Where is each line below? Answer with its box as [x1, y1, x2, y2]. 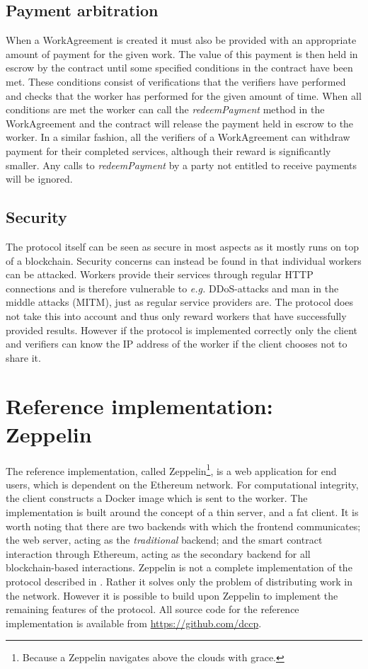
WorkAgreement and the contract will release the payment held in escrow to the [6, 115, 354, 130]
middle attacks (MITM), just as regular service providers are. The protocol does [6, 295, 354, 309]
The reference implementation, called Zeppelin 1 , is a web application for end [6, 461, 337, 478]
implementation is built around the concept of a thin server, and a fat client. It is [6, 505, 359, 520]
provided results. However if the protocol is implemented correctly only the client [6, 322, 358, 337]
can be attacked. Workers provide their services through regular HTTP [6, 267, 314, 282]
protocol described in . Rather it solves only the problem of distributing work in [6, 574, 352, 588]
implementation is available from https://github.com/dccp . [6, 615, 262, 630]
